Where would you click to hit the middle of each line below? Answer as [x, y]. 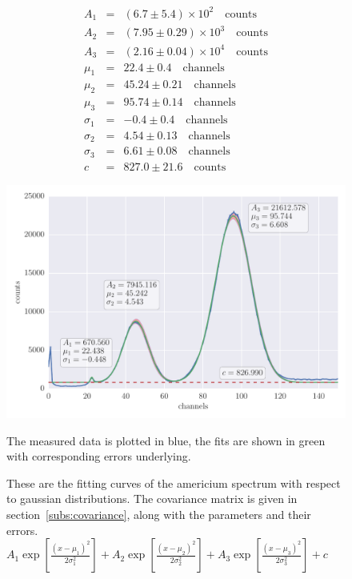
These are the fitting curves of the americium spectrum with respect [174, 482]
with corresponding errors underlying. [99, 456]
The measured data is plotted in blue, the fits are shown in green [166, 440]
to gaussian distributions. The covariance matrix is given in [152, 499]
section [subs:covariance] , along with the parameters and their [159, 515]
